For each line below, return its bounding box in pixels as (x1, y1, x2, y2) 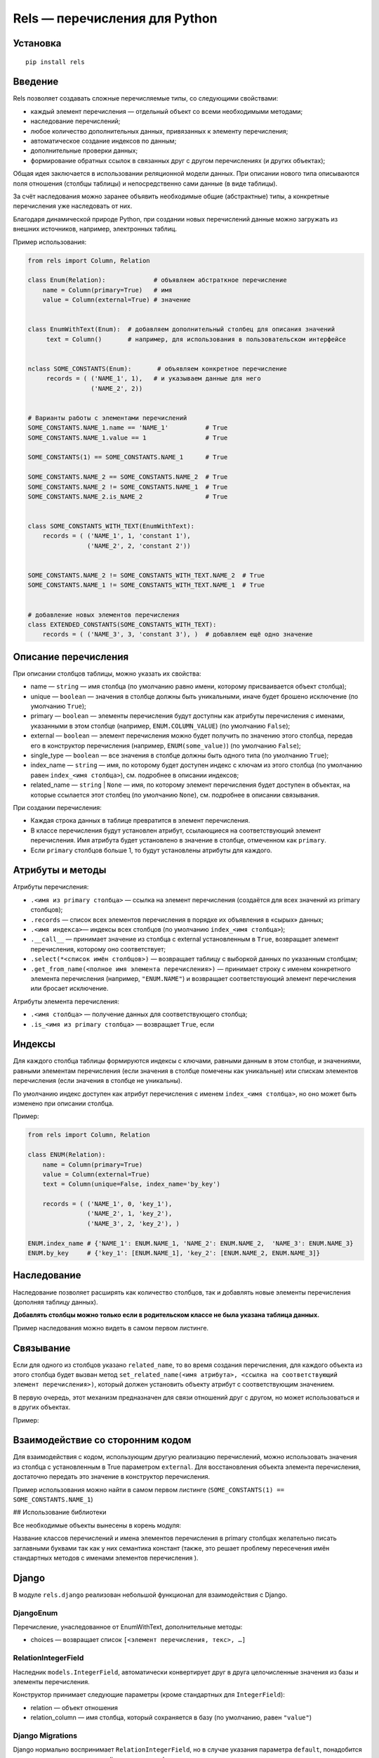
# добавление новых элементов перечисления (27, 610, 180, 619)
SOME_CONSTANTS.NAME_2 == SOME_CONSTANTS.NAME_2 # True (27, 473, 228, 481)
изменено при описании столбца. (13, 1099, 114, 1108)
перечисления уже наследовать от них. (13, 202, 133, 210)
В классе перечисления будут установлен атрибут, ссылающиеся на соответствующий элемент (30, 826, 321, 835)
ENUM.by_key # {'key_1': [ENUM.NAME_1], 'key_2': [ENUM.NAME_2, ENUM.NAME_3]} (27, 1249, 321, 1257)
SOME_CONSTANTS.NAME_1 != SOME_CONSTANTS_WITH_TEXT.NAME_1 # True (27, 581, 265, 589)
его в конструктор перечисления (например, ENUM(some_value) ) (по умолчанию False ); (30, 741, 301, 750)
